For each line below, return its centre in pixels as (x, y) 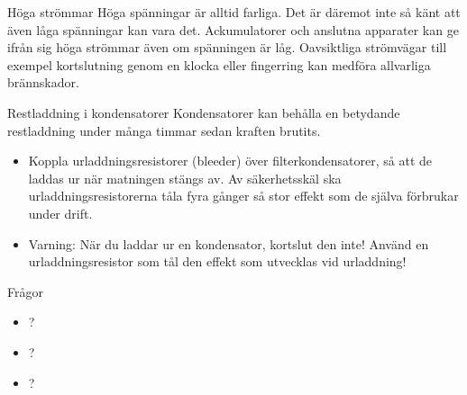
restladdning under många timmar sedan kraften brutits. (164, 130)
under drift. (60, 213)
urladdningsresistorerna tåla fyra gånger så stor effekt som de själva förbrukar (243, 196)
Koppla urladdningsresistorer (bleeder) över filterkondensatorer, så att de (230, 161)
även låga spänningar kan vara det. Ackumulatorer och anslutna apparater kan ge (233, 29)
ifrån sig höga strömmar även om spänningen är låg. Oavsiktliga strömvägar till (227, 47)
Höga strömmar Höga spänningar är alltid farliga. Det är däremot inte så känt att (234, 12)
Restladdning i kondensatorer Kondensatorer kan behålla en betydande (204, 112)
